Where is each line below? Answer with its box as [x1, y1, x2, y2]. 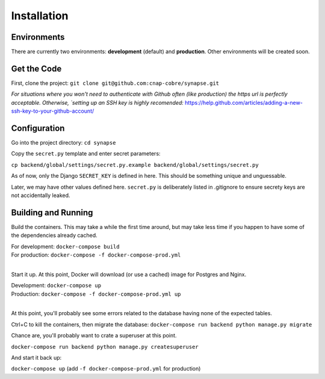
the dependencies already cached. [11, 232, 97, 239]
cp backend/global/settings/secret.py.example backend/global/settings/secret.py [11, 161, 259, 168]
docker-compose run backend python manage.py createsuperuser [11, 343, 199, 350]
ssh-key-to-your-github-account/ [11, 107, 94, 114]
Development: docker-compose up [11, 282, 102, 289]
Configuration [11, 123, 65, 133]
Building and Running [11, 207, 93, 218]
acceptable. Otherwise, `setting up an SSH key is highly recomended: [11, 99, 184, 106]
